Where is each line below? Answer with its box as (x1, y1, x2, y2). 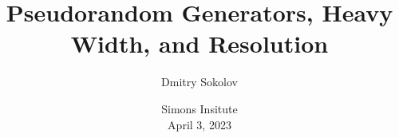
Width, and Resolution (70, 27, 329, 60)
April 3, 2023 (168, 116, 231, 132)
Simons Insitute (161, 100, 238, 116)
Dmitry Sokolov (161, 73, 238, 90)
